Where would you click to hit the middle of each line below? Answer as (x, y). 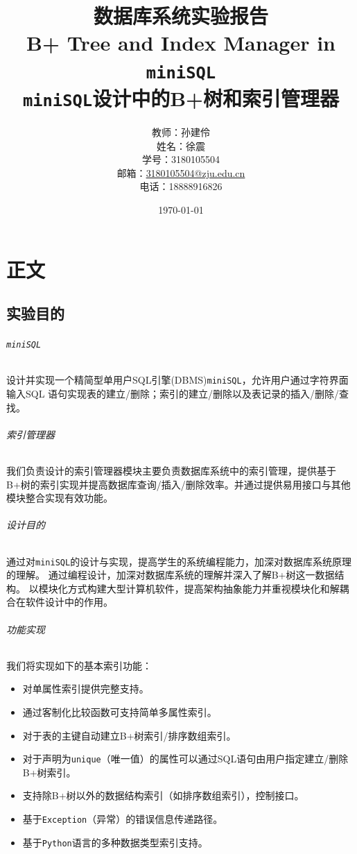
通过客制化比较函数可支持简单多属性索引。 (120, 711)
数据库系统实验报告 (181, 16)
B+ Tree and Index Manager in (181, 43)
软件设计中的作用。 (69, 602)
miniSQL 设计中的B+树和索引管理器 (181, 97)
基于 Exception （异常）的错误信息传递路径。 (123, 819)
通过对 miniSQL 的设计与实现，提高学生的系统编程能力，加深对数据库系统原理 (179, 561)
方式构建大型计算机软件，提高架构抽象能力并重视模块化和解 (203, 588)
